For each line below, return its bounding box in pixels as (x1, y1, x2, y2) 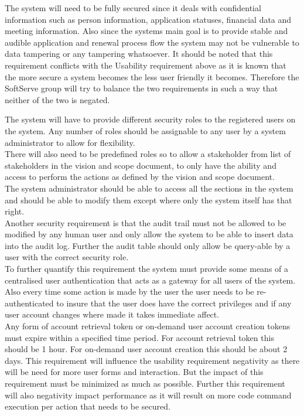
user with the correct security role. (5, 251, 129, 263)
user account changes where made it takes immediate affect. (5, 308, 220, 320)
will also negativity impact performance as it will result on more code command (5, 388, 292, 401)
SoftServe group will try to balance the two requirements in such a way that (5, 82, 278, 94)
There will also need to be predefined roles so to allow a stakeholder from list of (5, 148, 291, 160)
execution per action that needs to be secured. (5, 400, 170, 412)
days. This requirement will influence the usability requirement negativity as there (5, 354, 300, 366)
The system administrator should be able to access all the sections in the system (5, 182, 293, 194)
